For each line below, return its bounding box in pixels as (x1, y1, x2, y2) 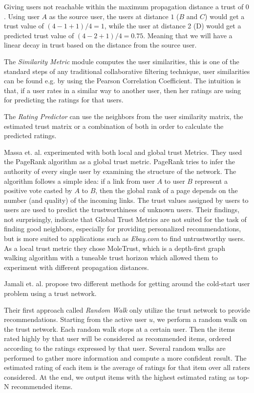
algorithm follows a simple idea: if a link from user (4, 175, 155, 186)
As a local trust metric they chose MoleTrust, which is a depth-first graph (4, 243, 225, 253)
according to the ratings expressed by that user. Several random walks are (4, 343, 226, 353)
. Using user (4, 11, 40, 21)
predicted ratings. (4, 130, 57, 141)
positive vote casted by (4, 185, 72, 196)
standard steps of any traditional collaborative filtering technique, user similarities (4, 66, 250, 76)
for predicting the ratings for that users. (4, 95, 124, 105)
